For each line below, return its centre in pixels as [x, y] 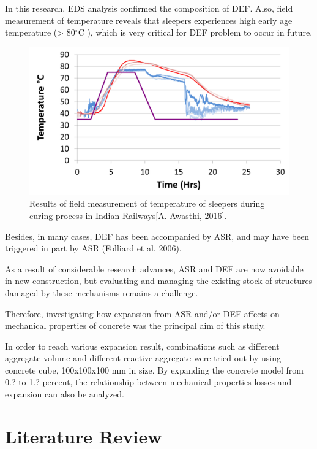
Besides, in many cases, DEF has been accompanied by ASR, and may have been [157, 236]
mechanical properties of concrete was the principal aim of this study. [135, 325]
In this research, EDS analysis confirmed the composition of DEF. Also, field [149, 8]
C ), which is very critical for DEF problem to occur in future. [195, 32]
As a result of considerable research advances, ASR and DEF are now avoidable [154, 268]
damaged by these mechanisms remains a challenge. [102, 292]
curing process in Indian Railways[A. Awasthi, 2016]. [128, 215]
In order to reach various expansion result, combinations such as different [142, 346]
